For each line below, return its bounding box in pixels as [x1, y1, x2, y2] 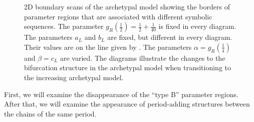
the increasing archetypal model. [24, 72, 124, 82]
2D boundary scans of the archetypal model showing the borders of [24, 1, 230, 11]
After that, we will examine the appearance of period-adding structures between [4, 99, 250, 109]
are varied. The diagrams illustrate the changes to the [60, 52, 225, 63]
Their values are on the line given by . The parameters [24, 41, 192, 52]
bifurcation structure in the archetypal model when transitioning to [24, 62, 231, 73]
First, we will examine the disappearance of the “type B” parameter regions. [4, 89, 238, 99]
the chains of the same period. [4, 108, 97, 119]
